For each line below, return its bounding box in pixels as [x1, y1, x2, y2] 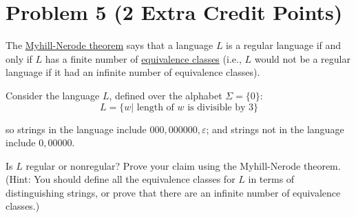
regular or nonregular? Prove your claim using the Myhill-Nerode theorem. [25, 158, 341, 172]
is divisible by [187, 102, 246, 112]
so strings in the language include [6, 121, 147, 136]
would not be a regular [254, 51, 350, 66]
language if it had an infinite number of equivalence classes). [6, 65, 260, 79]
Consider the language [6, 88, 100, 102]
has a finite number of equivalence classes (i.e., [45, 51, 242, 66]
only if [6, 51, 32, 66]
